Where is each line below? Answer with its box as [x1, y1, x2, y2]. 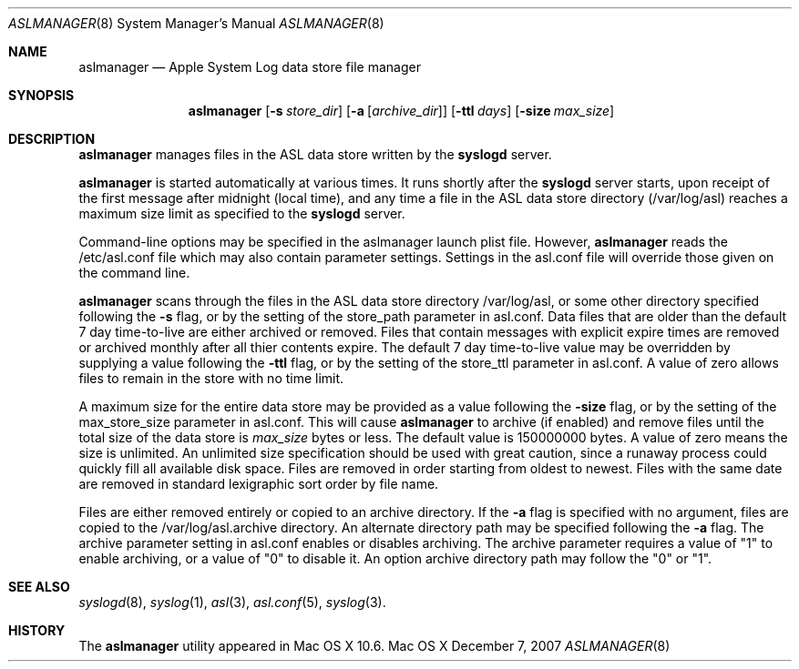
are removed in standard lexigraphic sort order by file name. [78, 476, 439, 492]
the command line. [78, 265, 190, 280]
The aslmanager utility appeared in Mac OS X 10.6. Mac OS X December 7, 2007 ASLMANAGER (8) [78, 638, 671, 654]
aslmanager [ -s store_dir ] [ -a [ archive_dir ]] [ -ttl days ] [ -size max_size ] [188, 103, 615, 118]
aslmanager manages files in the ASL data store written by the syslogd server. [78, 147, 552, 162]
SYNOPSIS [8, 87, 75, 103]
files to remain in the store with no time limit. [78, 370, 344, 386]
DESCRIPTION [8, 131, 96, 147]
